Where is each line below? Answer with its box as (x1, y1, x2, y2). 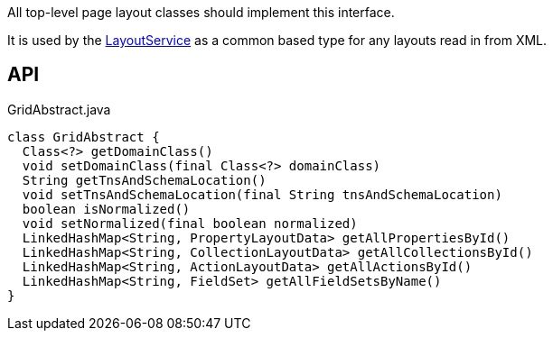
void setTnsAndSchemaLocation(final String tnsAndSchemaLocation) (22, 187, 502, 202)
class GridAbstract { (7, 129, 160, 144)
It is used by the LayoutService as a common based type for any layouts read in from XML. (7, 32, 548, 48)
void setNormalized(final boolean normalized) (22, 215, 358, 231)
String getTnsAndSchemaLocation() (22, 172, 267, 187)
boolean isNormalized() (22, 201, 191, 216)
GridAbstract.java (7, 101, 111, 117)
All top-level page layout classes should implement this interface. (7, 5, 395, 20)
